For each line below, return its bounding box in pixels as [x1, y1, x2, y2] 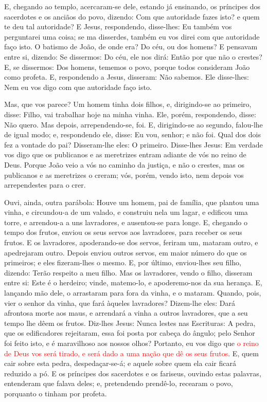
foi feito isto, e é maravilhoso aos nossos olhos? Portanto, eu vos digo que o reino [4, 338, 259, 348]
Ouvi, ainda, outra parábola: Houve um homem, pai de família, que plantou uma [4, 196, 259, 207]
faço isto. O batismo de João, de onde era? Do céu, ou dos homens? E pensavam [4, 41, 258, 52]
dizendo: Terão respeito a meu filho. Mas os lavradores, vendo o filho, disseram [4, 267, 253, 278]
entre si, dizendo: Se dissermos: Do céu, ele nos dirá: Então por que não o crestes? [4, 51, 262, 62]
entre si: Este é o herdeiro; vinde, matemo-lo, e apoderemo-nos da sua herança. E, [4, 277, 262, 288]
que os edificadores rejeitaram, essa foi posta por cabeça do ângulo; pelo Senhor [4, 327, 255, 338]
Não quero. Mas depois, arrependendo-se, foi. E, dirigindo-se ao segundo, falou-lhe [4, 119, 263, 130]
